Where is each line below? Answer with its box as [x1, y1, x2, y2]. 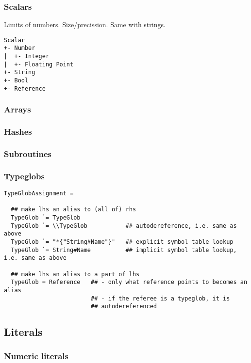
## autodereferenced [90, 303, 157, 310]
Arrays [4, 103, 31, 115]
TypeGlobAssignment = [4, 190, 74, 197]
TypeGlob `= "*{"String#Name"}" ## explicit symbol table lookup [11, 238, 234, 246]
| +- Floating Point [4, 61, 74, 68]
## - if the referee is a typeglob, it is [90, 295, 230, 302]
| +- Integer [4, 53, 50, 60]
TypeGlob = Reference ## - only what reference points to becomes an [11, 279, 248, 286]
